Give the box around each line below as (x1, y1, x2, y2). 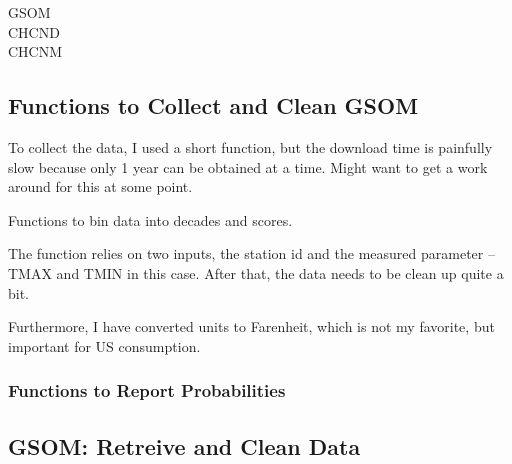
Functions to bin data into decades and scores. (8, 209, 293, 230)
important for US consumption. (8, 335, 201, 356)
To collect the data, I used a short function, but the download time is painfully (8, 136, 493, 157)
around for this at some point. (8, 176, 193, 197)
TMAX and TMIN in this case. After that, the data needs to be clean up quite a (8, 262, 504, 283)
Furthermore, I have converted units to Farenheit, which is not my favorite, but (8, 316, 495, 337)
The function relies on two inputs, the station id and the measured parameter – (8, 243, 495, 264)
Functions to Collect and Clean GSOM (8, 90, 419, 121)
